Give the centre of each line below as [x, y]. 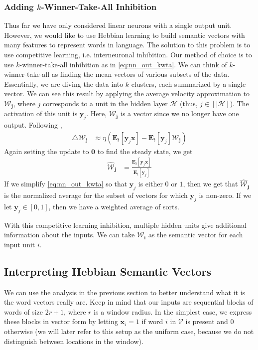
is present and [207, 321]
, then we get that [210, 184]
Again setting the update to [47, 151]
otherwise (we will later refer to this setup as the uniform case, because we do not [129, 331]
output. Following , [33, 125]
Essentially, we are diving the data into [64, 84]
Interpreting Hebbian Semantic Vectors [108, 271]
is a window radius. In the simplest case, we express [173, 311]
